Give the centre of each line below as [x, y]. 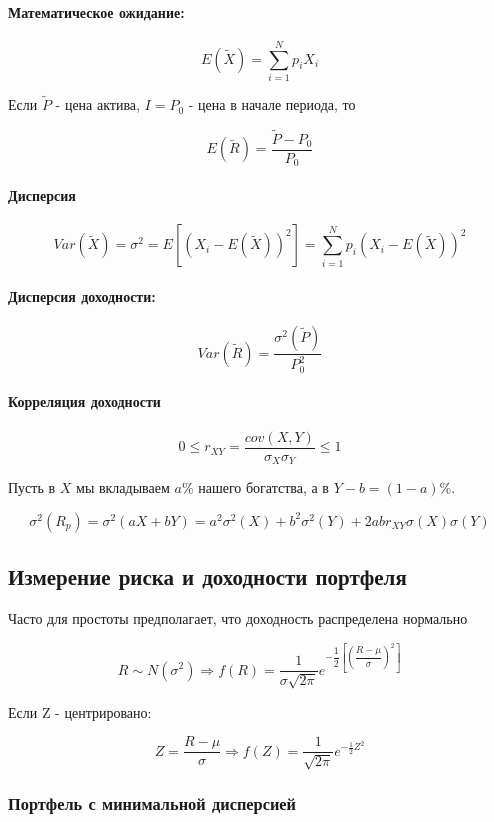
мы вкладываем [123, 487]
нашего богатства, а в [263, 487]
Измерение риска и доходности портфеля [207, 576]
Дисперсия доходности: [82, 295]
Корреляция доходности [84, 401]
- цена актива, [97, 104]
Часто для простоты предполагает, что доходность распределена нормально [238, 618]
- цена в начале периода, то [272, 104]
